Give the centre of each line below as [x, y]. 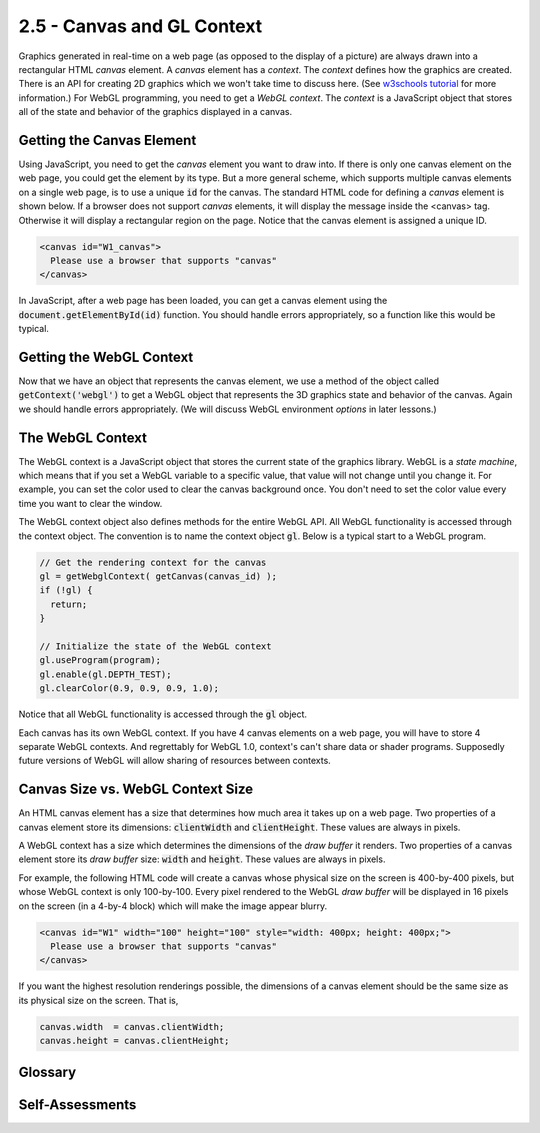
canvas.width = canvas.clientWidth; [132, 1026]
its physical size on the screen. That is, [98, 1000]
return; [69, 604]
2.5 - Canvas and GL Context [140, 26]
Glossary [47, 1072]
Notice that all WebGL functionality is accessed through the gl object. [163, 714]
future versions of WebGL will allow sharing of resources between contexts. [175, 761]
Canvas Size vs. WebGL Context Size [136, 789]
